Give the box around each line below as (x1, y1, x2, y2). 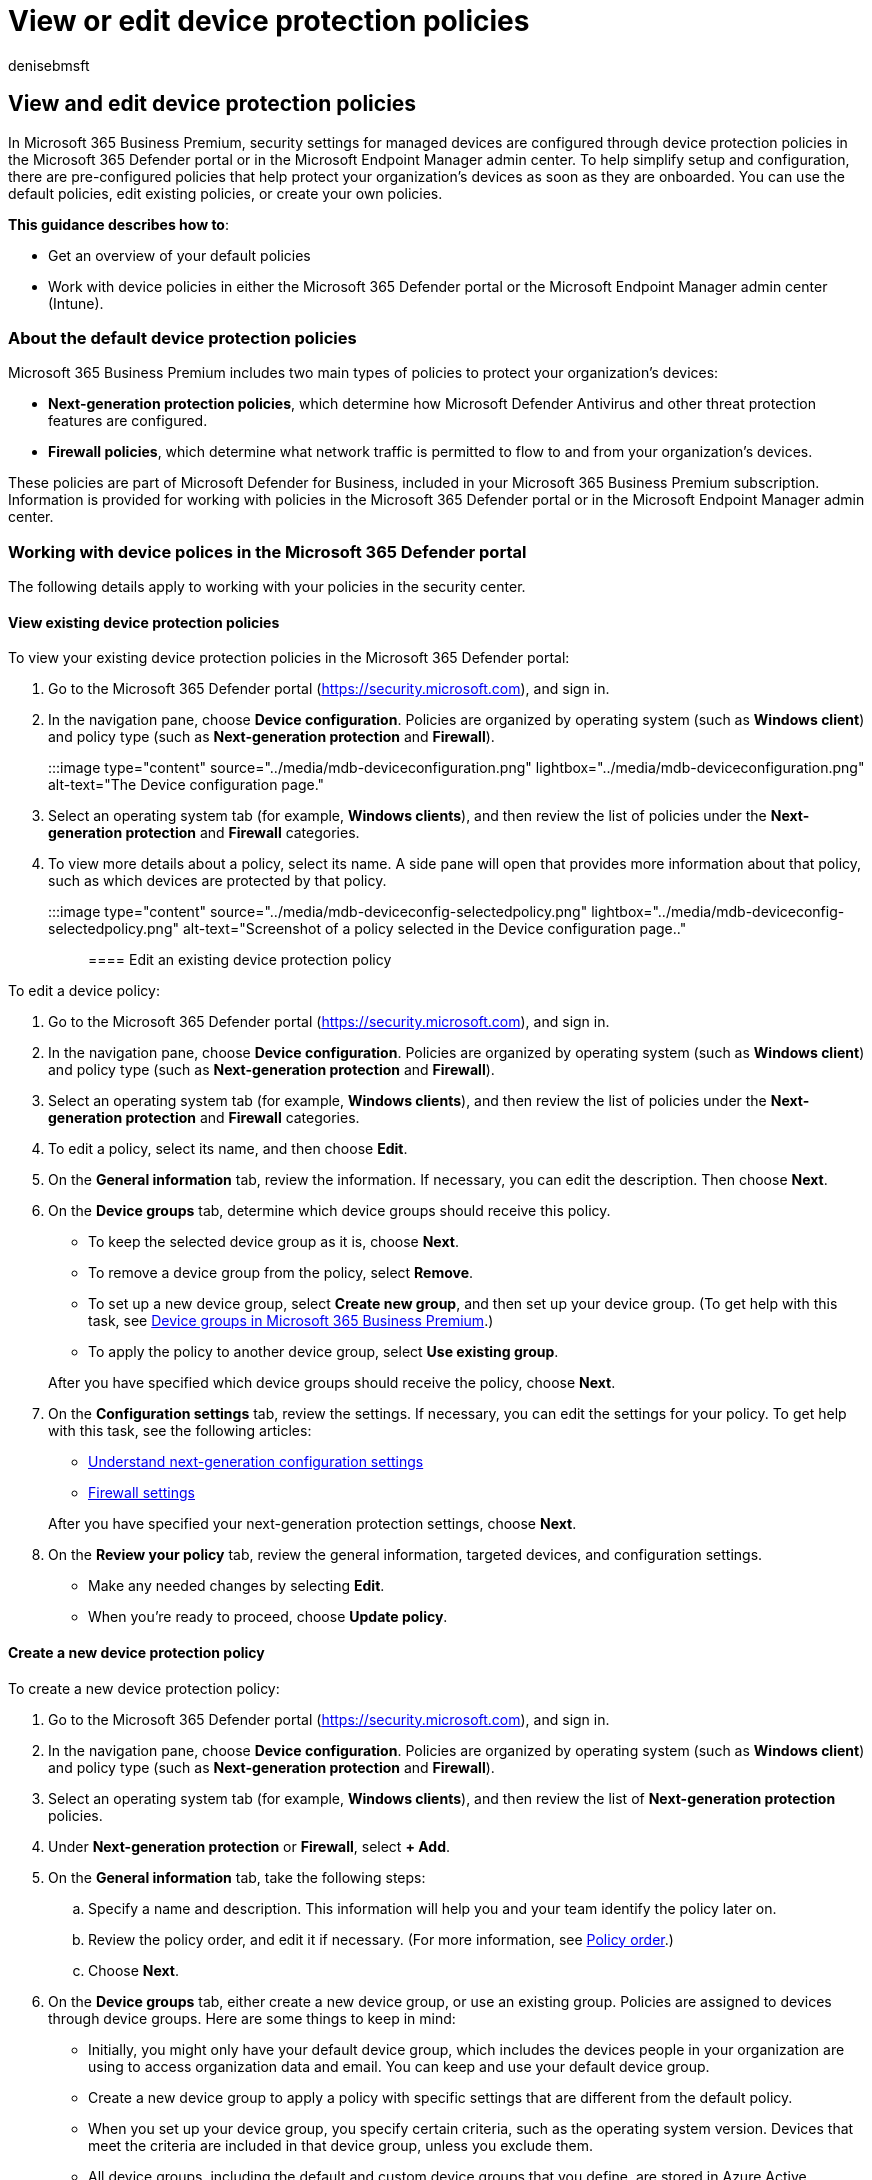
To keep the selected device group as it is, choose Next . (88, 1233, 459, 1251)
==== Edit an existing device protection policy (88, 951, 392, 969)
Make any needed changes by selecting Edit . (88, 1577, 385, 1595)
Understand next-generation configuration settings (88, 1453, 424, 1471)
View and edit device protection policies (8, 91, 417, 117)
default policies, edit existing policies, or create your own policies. (8, 184, 443, 202)
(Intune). (48, 294, 104, 312)
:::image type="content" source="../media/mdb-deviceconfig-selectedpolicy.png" (48, 903, 588, 921)
